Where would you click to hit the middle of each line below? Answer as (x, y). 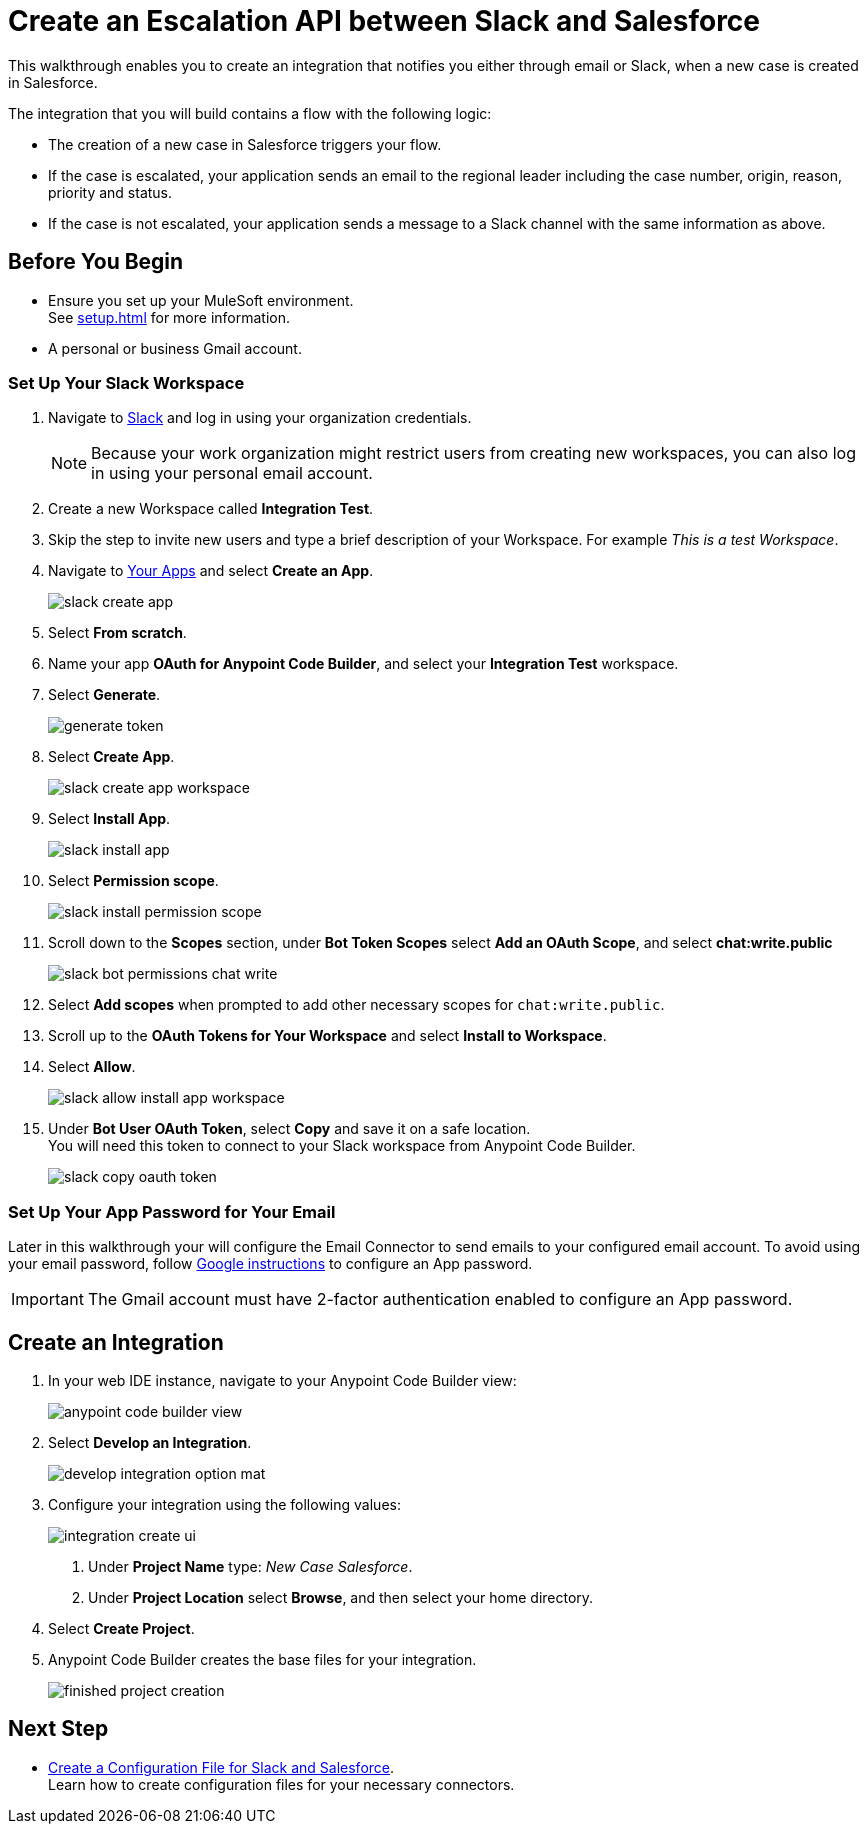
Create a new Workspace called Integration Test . (211, 509)
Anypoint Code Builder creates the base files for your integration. (262, 1659)
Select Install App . (109, 819)
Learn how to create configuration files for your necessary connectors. (281, 1784)
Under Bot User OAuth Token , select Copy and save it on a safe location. (289, 1129)
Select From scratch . (117, 633)
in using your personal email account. (232, 473)
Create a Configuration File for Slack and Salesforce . (221, 1767)
